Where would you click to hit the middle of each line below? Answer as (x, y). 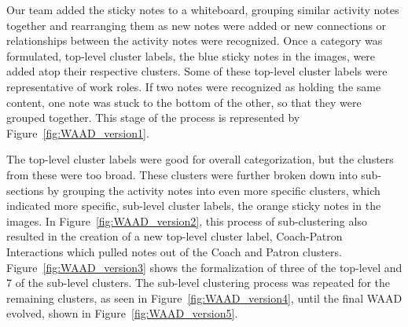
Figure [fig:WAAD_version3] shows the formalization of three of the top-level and (204, 267)
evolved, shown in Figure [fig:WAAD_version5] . (122, 313)
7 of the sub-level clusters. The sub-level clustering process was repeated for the (198, 283)
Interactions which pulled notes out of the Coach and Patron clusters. (174, 251)
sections (25, 190)
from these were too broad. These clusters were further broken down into (182, 174)
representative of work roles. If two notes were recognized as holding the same (194, 86)
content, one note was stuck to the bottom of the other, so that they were (184, 102)
